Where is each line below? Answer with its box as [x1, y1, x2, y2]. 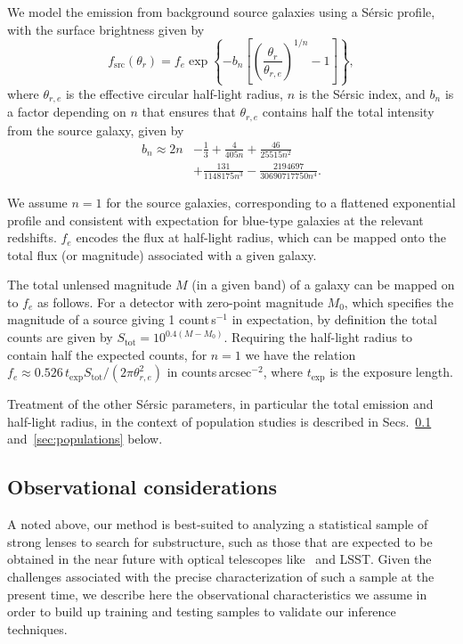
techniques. [7, 619, 68, 638]
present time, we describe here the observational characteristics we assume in [7, 584, 427, 603]
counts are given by [7, 328, 113, 346]
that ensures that [142, 102, 236, 121]
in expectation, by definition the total [231, 310, 437, 329]
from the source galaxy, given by [7, 120, 184, 139]
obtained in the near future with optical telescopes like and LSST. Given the [7, 550, 432, 568]
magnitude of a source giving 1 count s [7, 310, 216, 329]
